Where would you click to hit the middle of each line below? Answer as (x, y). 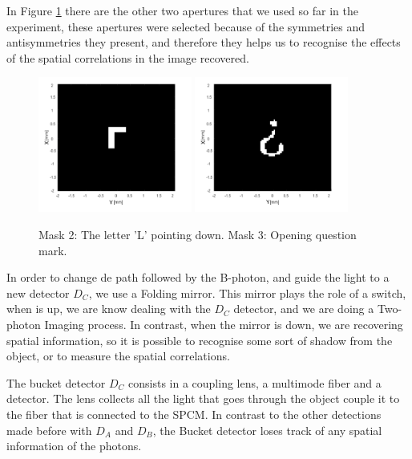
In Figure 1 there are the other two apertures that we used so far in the (182, 10)
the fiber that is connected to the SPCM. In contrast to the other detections (194, 414)
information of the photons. (74, 446)
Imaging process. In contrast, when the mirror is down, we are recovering (224, 324)
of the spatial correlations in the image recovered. (128, 57)
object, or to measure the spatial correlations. (118, 356)
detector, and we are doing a (304, 309)
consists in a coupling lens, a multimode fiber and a (255, 382)
